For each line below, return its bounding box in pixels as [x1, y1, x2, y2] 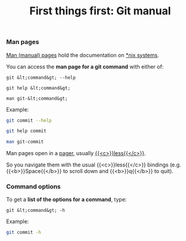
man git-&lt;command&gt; [6, 95, 68, 101]
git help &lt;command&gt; [6, 85, 70, 91]
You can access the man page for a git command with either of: [6, 63, 164, 70]
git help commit [6, 128, 46, 134]
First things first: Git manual [29, 4, 171, 18]
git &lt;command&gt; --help [6, 75, 76, 81]
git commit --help [6, 118, 52, 123]
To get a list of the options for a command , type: [6, 196, 127, 203]
